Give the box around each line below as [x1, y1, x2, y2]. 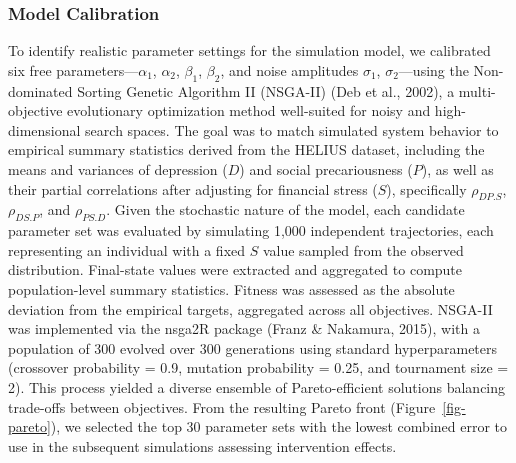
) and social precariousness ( [239, 158, 413, 179]
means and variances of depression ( [8, 158, 228, 179]
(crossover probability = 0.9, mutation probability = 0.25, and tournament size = [8, 357, 509, 378]
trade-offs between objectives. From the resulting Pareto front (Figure [8, 396, 436, 417]
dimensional [8, 119, 81, 140]
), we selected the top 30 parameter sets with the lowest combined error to [50, 416, 508, 437]
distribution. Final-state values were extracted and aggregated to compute [8, 259, 463, 280]
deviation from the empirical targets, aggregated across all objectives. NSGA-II [8, 298, 493, 319]
